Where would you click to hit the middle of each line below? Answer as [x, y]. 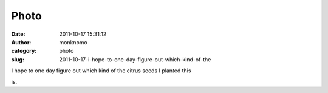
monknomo [73, 42]
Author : [21, 42]
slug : [18, 59]
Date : [18, 34]
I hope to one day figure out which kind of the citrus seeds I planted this [101, 71]
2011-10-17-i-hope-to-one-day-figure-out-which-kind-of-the [135, 59]
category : [24, 51]
